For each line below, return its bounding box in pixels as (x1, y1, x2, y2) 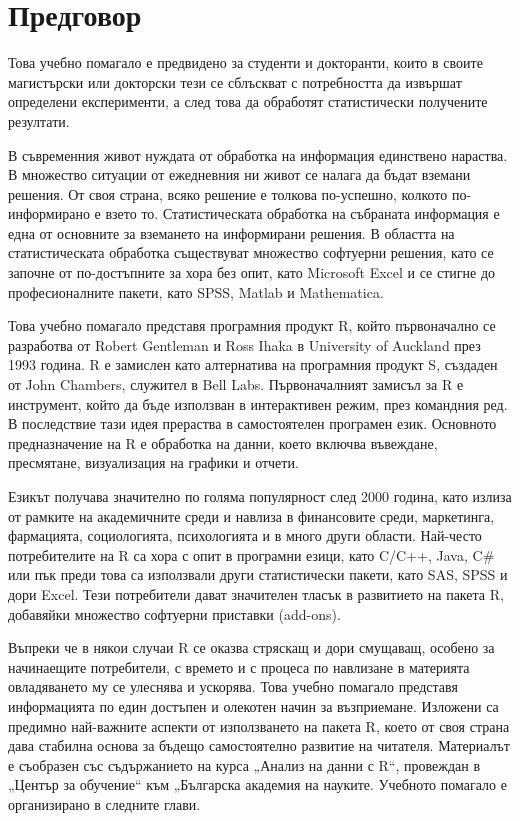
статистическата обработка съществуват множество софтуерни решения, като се (8, 242, 494, 263)
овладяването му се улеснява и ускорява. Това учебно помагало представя (8, 676, 458, 697)
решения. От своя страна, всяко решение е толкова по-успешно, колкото (8, 183, 448, 204)
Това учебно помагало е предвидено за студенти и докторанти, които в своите (8, 52, 483, 73)
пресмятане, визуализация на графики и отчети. (8, 452, 299, 473)
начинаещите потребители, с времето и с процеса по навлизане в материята (8, 656, 470, 677)
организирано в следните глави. (8, 793, 201, 814)
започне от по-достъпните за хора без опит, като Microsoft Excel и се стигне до (8, 262, 496, 283)
